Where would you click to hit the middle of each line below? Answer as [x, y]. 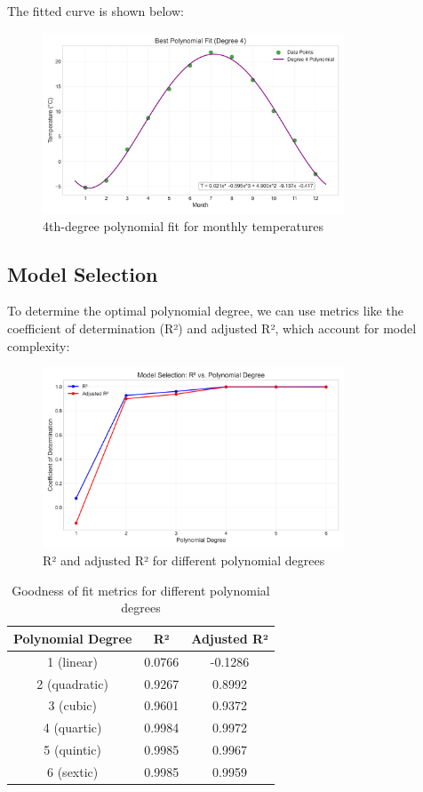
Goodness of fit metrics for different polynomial [141, 590]
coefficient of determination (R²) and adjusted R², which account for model [212, 328]
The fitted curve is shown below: [96, 11]
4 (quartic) [72, 728]
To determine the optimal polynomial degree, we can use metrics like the [205, 311]
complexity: [39, 345]
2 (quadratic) [72, 683]
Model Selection [83, 273]
